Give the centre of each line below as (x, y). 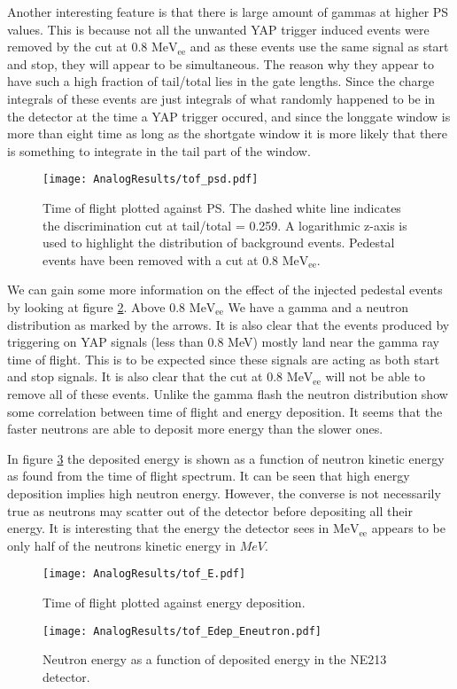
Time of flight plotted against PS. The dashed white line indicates (222, 207)
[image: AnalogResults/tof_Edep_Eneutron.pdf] (182, 631)
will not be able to (375, 376)
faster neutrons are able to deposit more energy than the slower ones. (195, 429)
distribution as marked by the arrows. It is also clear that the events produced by (228, 324)
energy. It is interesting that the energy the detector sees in (168, 528)
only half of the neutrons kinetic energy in (122, 545)
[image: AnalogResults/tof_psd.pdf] (151, 180)
